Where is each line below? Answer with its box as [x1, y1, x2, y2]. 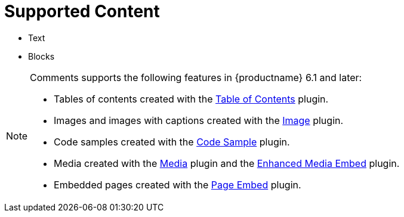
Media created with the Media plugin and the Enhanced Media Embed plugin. [54, 157, 400, 169]
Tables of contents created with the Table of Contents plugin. [54, 92, 329, 105]
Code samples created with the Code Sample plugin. [54, 135, 290, 148]
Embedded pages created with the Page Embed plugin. [54, 178, 301, 191]
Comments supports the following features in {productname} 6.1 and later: [30, 71, 362, 83]
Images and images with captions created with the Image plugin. [54, 114, 344, 126]
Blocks [28, 51, 55, 61]
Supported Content [4, 1, 160, 21]
